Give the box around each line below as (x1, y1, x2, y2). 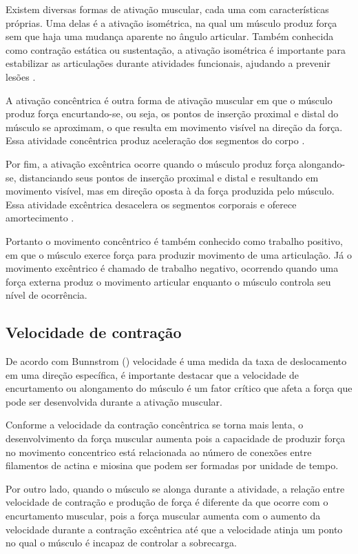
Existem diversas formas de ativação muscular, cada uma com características (6, 2, 329, 16)
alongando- (299, 156, 346, 170)
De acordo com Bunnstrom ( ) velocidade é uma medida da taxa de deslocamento (6, 354, 347, 368)
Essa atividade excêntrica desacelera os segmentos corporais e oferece (6, 197, 297, 211)
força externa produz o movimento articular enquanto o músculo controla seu (6, 274, 331, 288)
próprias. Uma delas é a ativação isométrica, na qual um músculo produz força (6, 15, 337, 30)
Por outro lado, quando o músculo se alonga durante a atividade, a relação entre (6, 481, 345, 495)
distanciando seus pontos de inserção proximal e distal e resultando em (19, 170, 319, 184)
